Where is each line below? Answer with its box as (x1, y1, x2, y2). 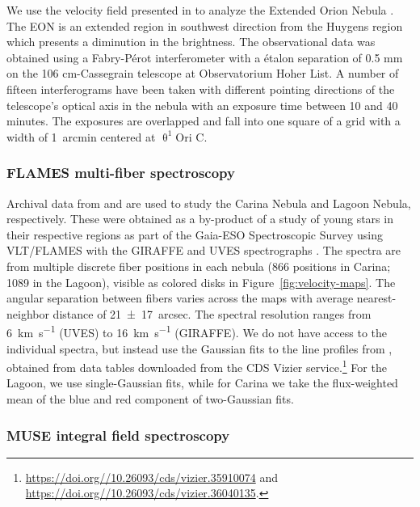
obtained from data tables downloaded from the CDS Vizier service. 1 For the (6, 357, 387, 375)
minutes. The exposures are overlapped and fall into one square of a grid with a (6, 112, 401, 129)
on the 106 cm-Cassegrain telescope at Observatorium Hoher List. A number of (6, 65, 399, 82)
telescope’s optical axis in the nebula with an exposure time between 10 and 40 (6, 96, 398, 113)
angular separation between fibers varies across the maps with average (6, 289, 354, 306)
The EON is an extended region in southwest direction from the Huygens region (6, 17, 403, 34)
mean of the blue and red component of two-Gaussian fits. (6, 391, 294, 407)
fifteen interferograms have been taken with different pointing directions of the (6, 80, 395, 97)
